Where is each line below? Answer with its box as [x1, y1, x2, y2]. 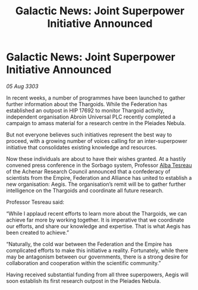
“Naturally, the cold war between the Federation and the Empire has [6, 240, 172, 248]
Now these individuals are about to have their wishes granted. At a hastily [6, 155, 186, 162]
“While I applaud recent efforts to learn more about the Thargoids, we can [6, 210, 187, 217]
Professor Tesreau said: [6, 198, 64, 205]
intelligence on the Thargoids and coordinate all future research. [6, 186, 164, 194]
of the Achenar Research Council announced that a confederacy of [6, 168, 171, 175]
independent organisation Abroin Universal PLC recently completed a [6, 113, 176, 120]
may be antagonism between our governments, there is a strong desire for [6, 253, 188, 260]
